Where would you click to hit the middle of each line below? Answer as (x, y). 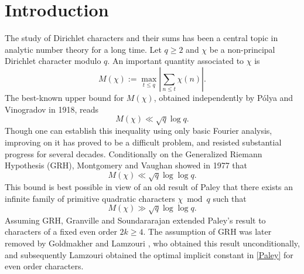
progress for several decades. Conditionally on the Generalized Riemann (134, 153)
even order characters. (44, 266)
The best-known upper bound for (64, 97)
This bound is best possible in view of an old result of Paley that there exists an (149, 187)
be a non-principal (242, 49)
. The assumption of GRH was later (207, 231)
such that (230, 198)
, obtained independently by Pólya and (223, 97)
